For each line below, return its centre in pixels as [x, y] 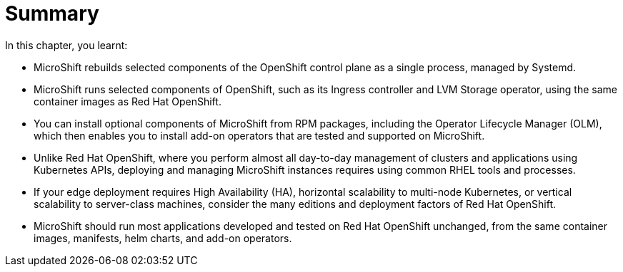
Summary [52, 14]
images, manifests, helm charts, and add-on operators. [163, 238]
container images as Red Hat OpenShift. [128, 101]
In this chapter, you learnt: [66, 45]
